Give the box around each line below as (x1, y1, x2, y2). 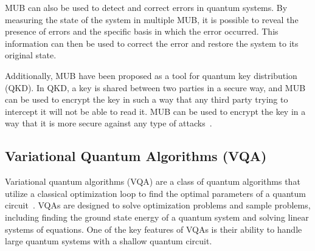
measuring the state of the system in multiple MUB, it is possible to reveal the (5, 13, 299, 26)
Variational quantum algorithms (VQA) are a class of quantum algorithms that (5, 175, 300, 188)
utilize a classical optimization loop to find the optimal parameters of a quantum (5, 187, 306, 199)
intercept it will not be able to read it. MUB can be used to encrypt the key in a (5, 105, 306, 117)
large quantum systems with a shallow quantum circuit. (5, 235, 212, 247)
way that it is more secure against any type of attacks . (5, 117, 212, 129)
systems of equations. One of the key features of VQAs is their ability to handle (5, 222, 302, 235)
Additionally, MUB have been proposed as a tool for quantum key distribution (5, 69, 297, 81)
